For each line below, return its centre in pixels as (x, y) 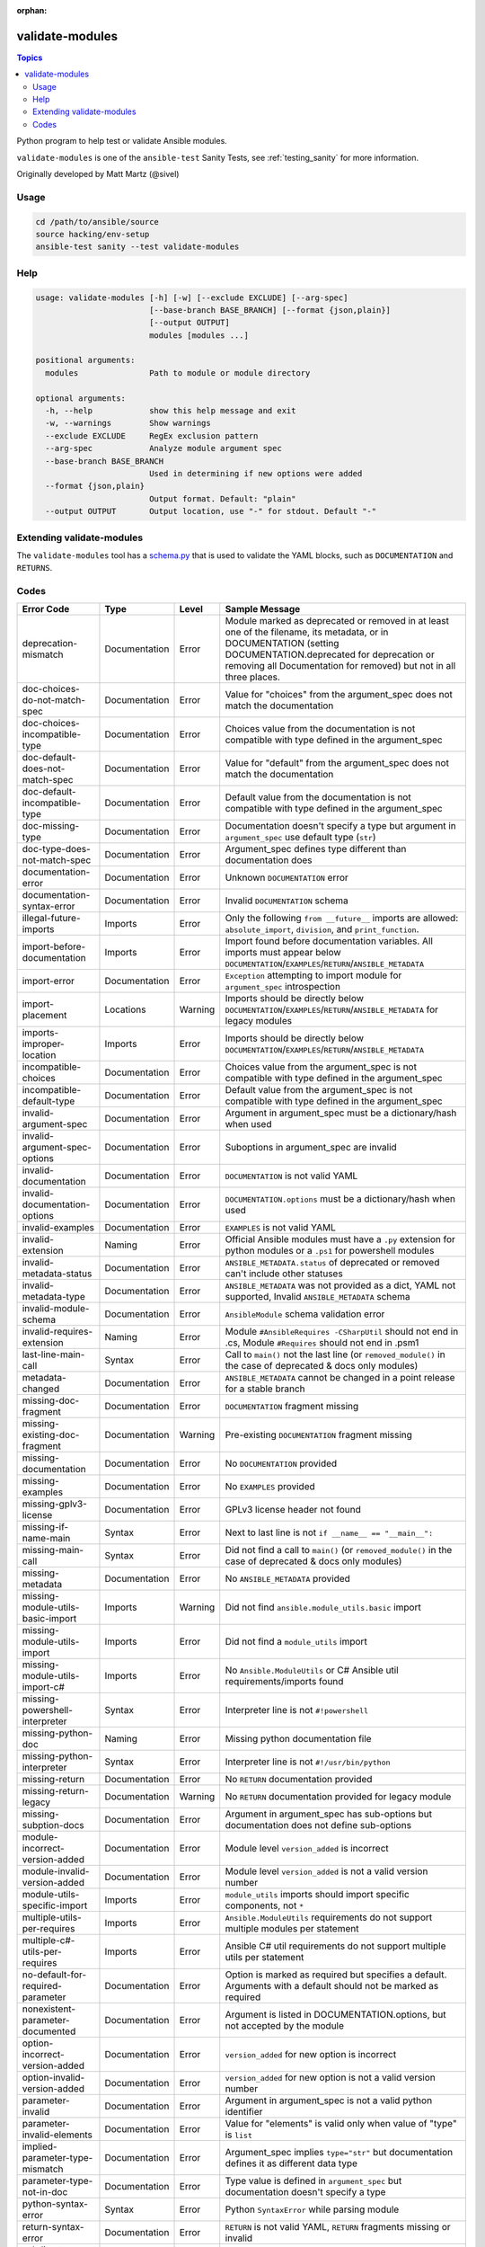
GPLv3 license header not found (293, 1510)
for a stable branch (265, 1389)
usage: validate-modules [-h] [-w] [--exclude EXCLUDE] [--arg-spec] (192, 298)
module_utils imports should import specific (317, 1895)
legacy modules (258, 1021)
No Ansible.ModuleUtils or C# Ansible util (312, 1670)
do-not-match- (53, 700)
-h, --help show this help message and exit (171, 411)
